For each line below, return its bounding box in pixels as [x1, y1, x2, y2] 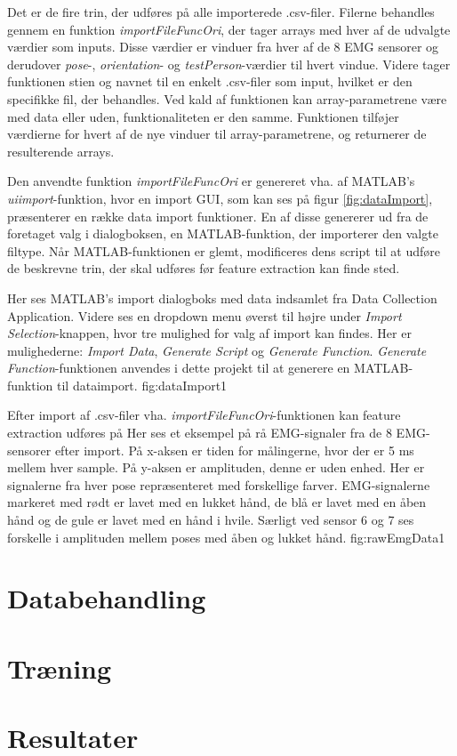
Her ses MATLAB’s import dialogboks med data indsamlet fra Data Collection [7, 288, 437, 307]
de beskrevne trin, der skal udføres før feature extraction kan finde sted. [7, 259, 400, 277]
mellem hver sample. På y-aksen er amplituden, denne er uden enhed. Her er [7, 458, 425, 477]
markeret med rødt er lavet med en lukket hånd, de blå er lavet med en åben [7, 493, 427, 511]
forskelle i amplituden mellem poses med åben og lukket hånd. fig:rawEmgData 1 [7, 527, 445, 546]
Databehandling [7, 580, 206, 616]
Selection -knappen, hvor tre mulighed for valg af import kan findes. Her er [7, 324, 412, 342]
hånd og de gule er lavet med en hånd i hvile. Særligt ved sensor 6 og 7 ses [7, 511, 414, 529]
